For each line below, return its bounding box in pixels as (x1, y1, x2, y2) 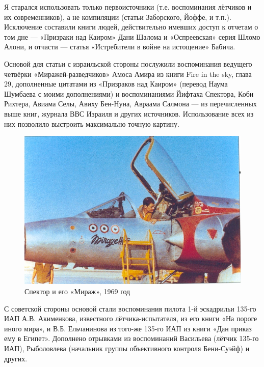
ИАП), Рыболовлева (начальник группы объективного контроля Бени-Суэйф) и (4, 343, 250, 354)
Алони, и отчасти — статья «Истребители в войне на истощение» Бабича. (4, 41, 235, 52)
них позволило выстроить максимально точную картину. (4, 118, 179, 129)
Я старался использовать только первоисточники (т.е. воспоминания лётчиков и (4, 2, 252, 12)
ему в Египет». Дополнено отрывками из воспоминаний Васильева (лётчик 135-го (4, 333, 259, 344)
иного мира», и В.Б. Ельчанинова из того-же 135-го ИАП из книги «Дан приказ (4, 323, 252, 333)
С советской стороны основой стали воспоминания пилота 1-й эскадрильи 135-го (4, 303, 256, 314)
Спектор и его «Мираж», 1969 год (24, 286, 130, 297)
